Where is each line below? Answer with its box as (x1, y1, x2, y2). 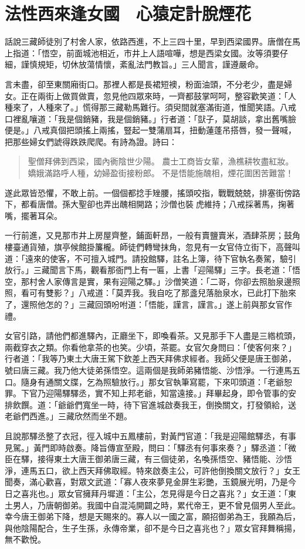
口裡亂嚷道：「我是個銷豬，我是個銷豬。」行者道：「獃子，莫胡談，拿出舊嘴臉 (5, 112, 296, 124)
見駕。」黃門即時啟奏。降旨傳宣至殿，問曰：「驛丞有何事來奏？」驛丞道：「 (5, 441, 288, 453)
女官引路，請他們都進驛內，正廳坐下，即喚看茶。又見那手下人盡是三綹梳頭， (5, 329, 300, 342)
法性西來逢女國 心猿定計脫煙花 (5, 1, 252, 25)
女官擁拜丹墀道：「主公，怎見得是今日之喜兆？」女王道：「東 (66, 487, 296, 499)
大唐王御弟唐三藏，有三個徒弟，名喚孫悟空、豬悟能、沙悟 (70, 453, 292, 465)
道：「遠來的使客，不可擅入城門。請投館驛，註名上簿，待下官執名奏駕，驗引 (5, 252, 296, 264)
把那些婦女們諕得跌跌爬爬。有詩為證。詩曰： (5, 135, 177, 147)
